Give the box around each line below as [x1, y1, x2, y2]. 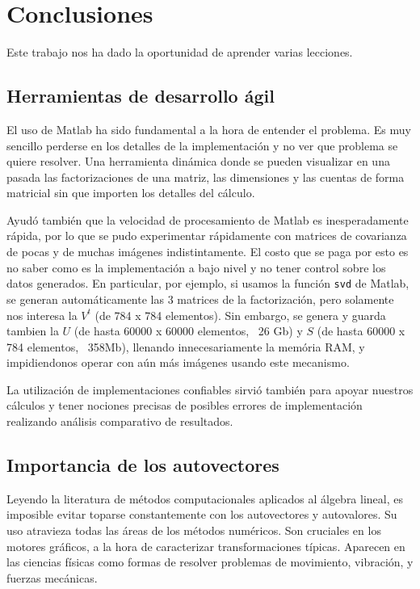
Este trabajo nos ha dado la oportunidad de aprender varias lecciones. [6, 44, 353, 61]
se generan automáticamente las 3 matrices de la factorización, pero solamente [6, 290, 394, 307]
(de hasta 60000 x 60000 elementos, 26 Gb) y [73, 322, 303, 339]
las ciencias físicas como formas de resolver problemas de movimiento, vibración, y [6, 553, 414, 570]
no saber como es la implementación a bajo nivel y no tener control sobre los [6, 259, 386, 276]
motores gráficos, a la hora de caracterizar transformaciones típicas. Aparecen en [6, 537, 405, 554]
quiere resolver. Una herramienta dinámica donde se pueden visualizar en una [6, 153, 390, 170]
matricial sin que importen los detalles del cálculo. [6, 184, 255, 201]
